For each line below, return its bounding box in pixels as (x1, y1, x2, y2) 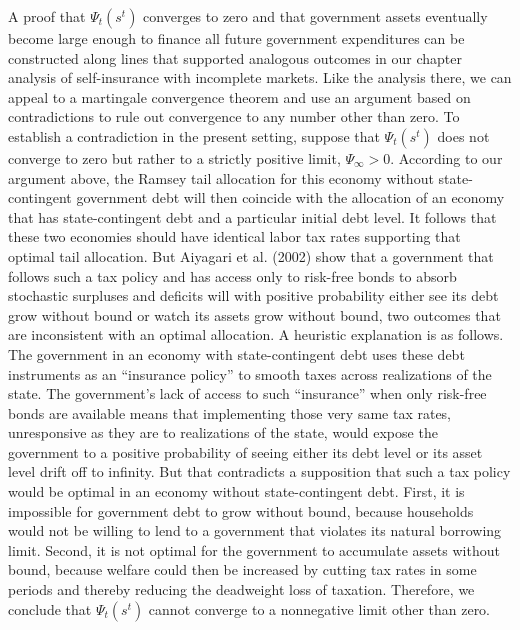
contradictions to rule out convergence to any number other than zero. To (8, 106, 460, 127)
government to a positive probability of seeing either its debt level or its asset (8, 441, 483, 462)
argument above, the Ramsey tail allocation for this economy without (8, 167, 434, 188)
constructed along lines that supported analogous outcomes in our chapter (8, 47, 463, 68)
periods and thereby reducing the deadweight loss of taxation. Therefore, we (8, 579, 475, 600)
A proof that (8, 6, 86, 26)
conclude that (8, 598, 92, 619)
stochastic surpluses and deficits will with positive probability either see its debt (8, 285, 499, 306)
